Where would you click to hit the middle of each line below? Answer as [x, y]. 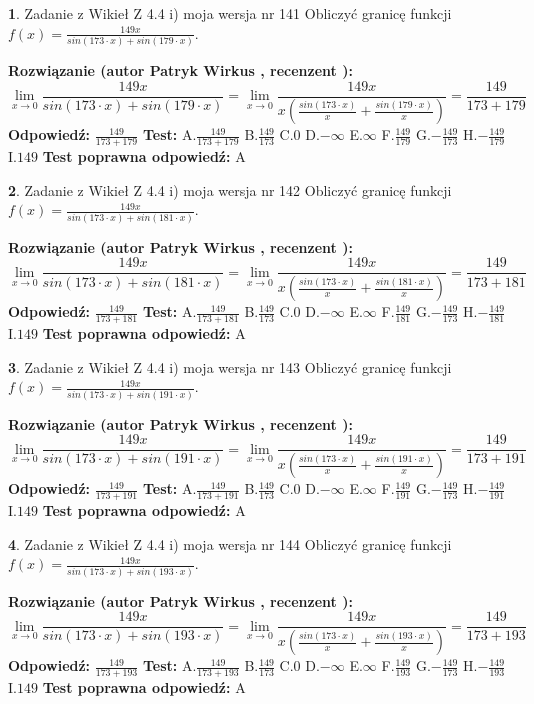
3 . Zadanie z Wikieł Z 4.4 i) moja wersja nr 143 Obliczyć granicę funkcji [230, 366]
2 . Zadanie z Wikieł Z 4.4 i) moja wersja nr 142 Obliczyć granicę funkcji [230, 189]
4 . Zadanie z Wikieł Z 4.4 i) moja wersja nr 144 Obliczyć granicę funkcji [230, 543]
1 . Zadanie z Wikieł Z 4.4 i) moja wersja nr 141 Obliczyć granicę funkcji [230, 13]
